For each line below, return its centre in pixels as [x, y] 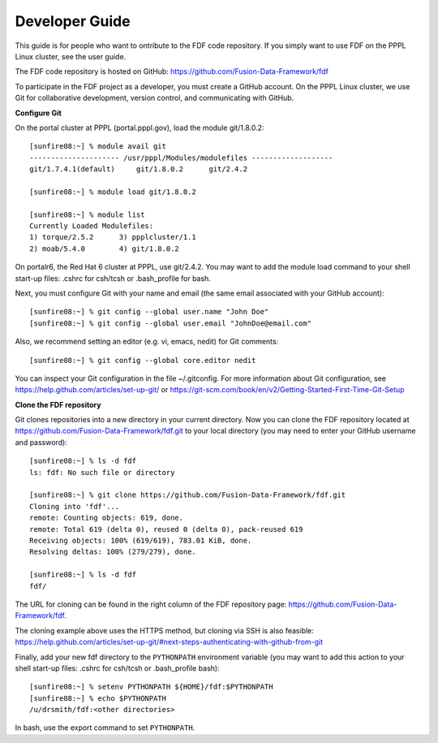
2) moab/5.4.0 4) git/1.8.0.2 [105, 248]
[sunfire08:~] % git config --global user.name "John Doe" [149, 312]
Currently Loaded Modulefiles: [92, 226]
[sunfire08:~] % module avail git [98, 147]
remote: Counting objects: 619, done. [107, 518]
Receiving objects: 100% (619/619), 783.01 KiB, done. [141, 540]
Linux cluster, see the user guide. [71, 56]
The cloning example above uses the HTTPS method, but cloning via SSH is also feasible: [164, 630]
